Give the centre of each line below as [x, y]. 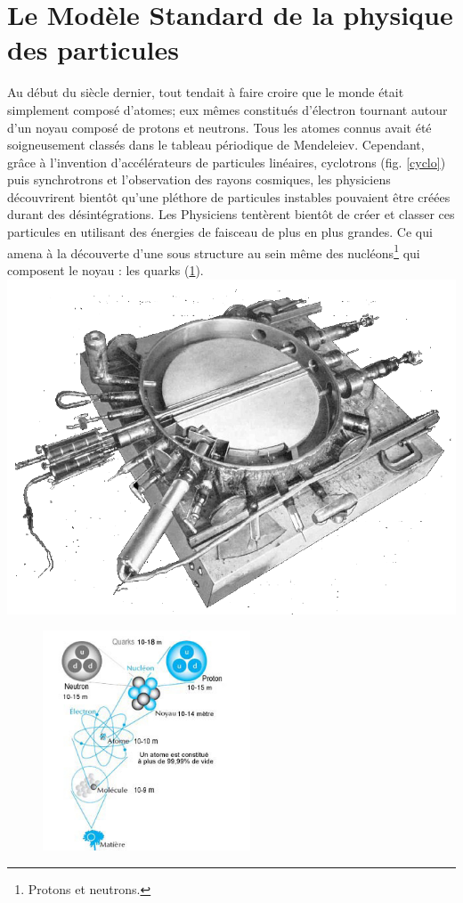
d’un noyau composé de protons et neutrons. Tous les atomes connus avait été [219, 127]
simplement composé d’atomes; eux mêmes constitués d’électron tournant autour [227, 109]
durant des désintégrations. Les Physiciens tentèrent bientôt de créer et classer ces [231, 214]
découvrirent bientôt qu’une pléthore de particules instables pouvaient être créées [229, 196]
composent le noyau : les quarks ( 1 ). [106, 269]
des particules [93, 49]
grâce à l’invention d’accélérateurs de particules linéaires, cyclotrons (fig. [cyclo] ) [227, 162]
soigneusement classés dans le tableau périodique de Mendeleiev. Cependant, [216, 145]
